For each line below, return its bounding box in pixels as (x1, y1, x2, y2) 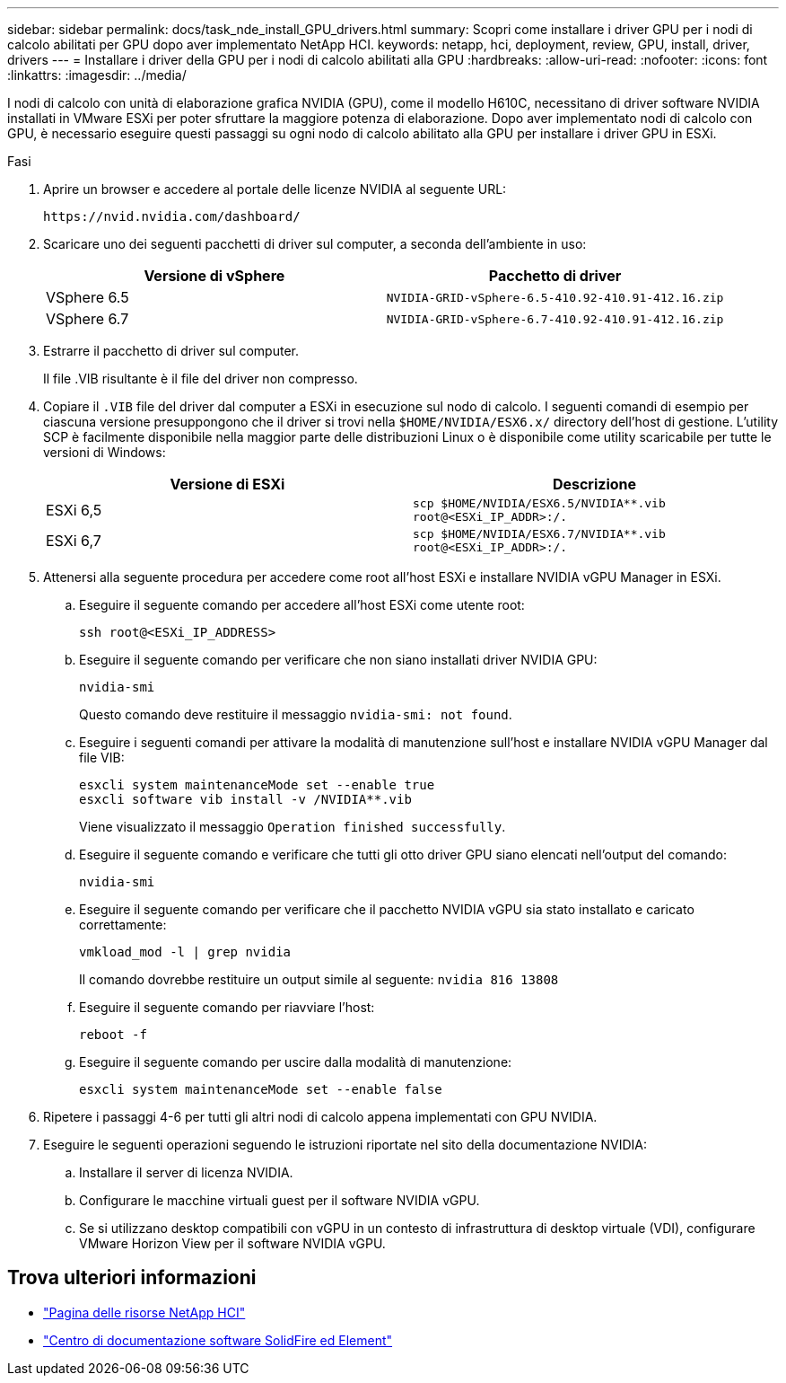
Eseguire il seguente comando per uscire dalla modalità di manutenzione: (79, 1054, 512, 1070)
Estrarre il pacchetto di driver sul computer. (43, 343, 299, 358)
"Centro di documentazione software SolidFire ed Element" (43, 1332, 393, 1348)
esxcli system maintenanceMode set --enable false (79, 1082, 442, 1097)
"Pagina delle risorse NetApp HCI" (43, 1304, 246, 1320)
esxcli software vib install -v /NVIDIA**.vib (79, 792, 412, 806)
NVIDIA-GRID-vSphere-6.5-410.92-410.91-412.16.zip (386, 290, 724, 304)
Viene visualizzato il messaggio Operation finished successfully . (79, 819, 506, 834)
